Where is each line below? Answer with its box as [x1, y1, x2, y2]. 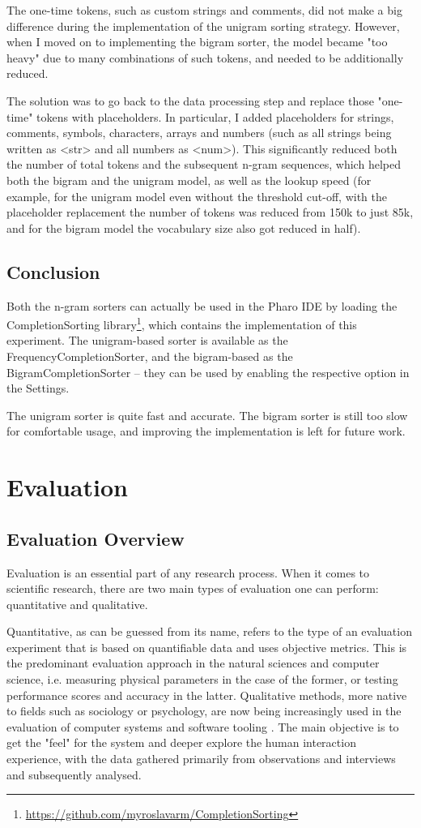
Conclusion [6, 259, 100, 284]
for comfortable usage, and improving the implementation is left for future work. [6, 423, 406, 440]
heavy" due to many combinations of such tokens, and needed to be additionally [6, 49, 404, 66]
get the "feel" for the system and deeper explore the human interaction [6, 734, 356, 751]
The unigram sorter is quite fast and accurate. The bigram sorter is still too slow [6, 406, 408, 423]
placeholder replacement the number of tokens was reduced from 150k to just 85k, [6, 204, 414, 221]
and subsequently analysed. [6, 766, 142, 783]
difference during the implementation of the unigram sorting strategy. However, [6, 17, 400, 34]
